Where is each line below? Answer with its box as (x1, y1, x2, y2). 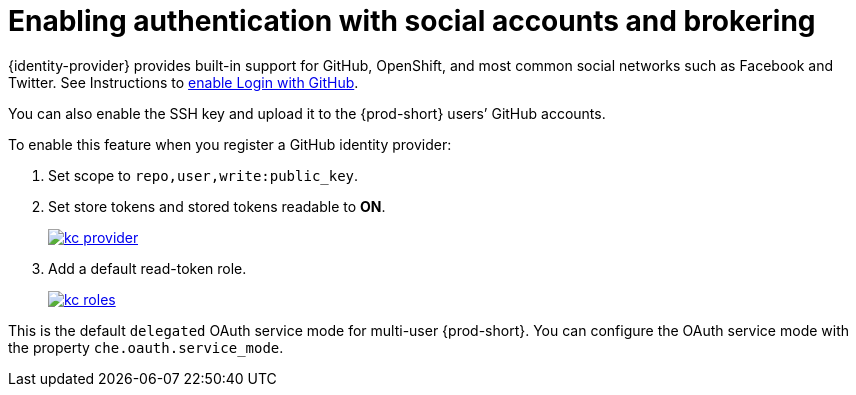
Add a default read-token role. (48, 259, 247, 277)
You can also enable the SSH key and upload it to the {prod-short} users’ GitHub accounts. (8, 104, 606, 122)
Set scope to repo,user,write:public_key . (48, 166, 359, 184)
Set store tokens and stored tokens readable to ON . (48, 197, 386, 215)
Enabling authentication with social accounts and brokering (8, 4, 816, 38)
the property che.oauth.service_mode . (8, 338, 284, 356)
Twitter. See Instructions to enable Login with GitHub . (8, 73, 359, 91)
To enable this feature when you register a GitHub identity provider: (8, 135, 452, 153)
